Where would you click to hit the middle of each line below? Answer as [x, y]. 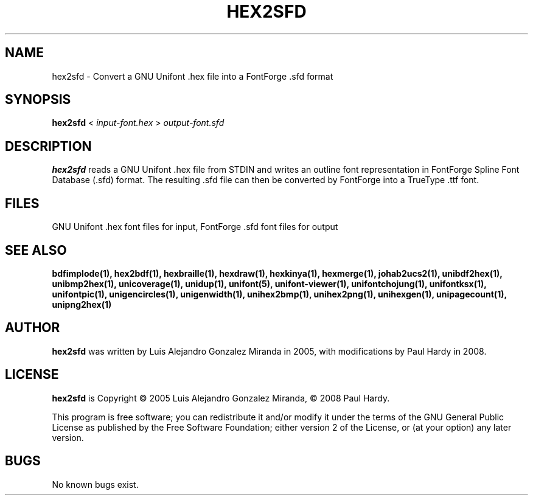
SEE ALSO [36, 250]
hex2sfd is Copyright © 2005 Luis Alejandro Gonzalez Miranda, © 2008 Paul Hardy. [221, 398]
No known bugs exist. [95, 484]
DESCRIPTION [48, 146]
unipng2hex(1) [82, 304]
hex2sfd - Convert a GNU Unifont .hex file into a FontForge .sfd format [193, 76]
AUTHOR [33, 328]
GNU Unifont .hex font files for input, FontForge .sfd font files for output [195, 227]
